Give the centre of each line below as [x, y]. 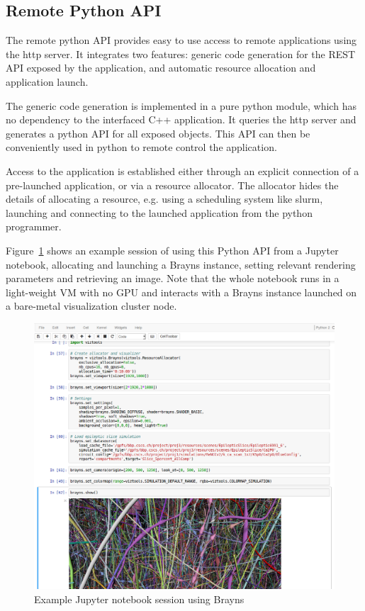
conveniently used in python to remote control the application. [141, 147]
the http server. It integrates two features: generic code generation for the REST [181, 54]
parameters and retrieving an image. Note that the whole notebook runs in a [173, 278]
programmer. [34, 226]
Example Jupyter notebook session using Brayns [139, 599]
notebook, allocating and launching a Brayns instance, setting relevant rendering [181, 264]
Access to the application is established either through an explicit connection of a [182, 170]
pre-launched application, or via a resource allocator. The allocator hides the [172, 185]
